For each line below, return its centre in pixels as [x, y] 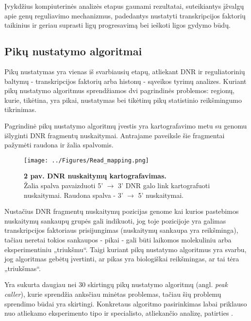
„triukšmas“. [23, 268]
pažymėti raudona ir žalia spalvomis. [59, 145]
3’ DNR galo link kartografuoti [164, 185]
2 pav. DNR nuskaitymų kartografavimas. [95, 176]
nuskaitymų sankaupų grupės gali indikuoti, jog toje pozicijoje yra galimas [115, 220]
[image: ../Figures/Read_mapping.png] [86, 160]
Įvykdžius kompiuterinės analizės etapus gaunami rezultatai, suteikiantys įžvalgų [124, 6]
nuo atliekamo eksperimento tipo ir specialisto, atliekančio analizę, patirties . [119, 313]
